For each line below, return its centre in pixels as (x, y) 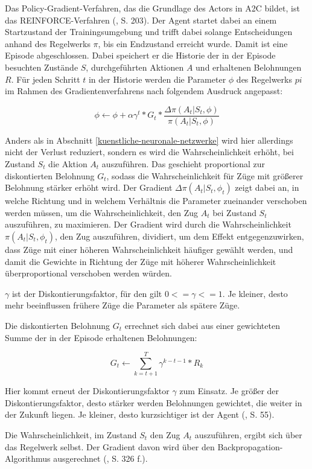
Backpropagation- (250, 446)
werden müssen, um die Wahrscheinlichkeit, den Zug (101, 212)
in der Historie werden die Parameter (157, 79)
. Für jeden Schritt (46, 79)
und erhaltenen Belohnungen (249, 67)
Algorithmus (28, 458)
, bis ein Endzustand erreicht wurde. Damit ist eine (193, 43)
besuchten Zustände (42, 67)
